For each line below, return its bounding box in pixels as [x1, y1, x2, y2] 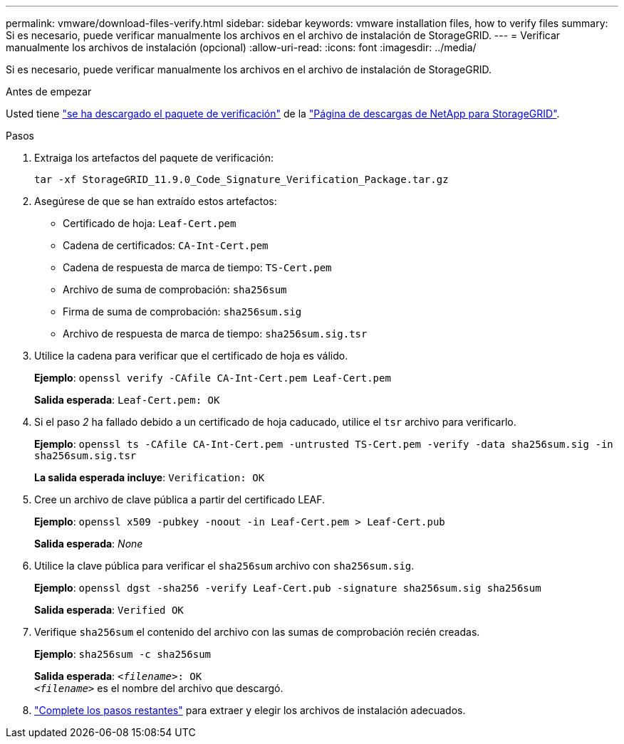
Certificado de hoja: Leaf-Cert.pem [63, 217, 236, 229]
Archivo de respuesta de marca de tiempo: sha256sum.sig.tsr [63, 328, 368, 340]
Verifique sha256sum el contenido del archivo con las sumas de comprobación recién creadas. [34, 626, 480, 638]
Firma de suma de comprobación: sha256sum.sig [63, 305, 302, 318]
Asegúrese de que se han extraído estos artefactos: [34, 195, 277, 207]
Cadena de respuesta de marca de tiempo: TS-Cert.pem [63, 261, 332, 273]
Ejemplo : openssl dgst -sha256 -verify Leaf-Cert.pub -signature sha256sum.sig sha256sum [34, 582, 541, 594]
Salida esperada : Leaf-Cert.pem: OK [34, 394, 220, 406]
